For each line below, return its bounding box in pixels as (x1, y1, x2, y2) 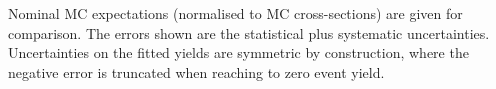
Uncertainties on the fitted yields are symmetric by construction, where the (8, 42, 469, 63)
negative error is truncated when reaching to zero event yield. (8, 61, 385, 82)
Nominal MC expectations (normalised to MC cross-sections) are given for (8, 3, 463, 23)
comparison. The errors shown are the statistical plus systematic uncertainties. (8, 22, 490, 43)
